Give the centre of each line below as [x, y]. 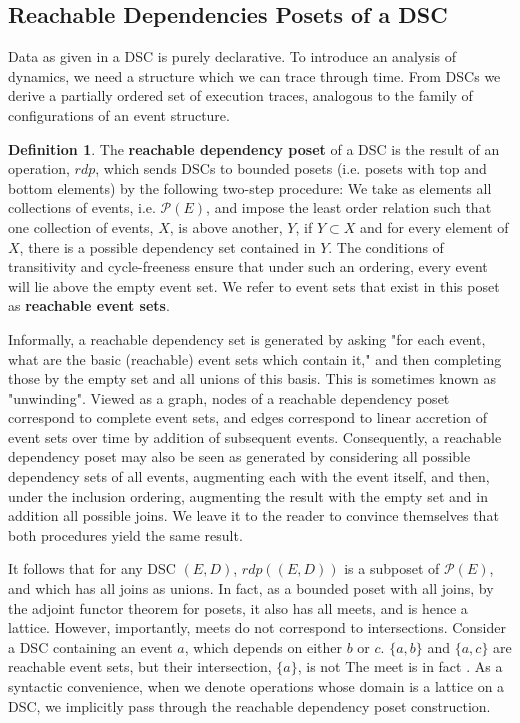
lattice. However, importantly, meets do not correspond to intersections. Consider [257, 627]
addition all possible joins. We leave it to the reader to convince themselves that [253, 515]
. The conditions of [386, 246]
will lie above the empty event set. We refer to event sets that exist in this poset [254, 285]
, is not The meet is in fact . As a [400, 666]
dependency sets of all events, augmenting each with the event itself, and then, [249, 476]
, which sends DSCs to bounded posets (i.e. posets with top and [291, 168]
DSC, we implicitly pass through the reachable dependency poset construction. [249, 705]
